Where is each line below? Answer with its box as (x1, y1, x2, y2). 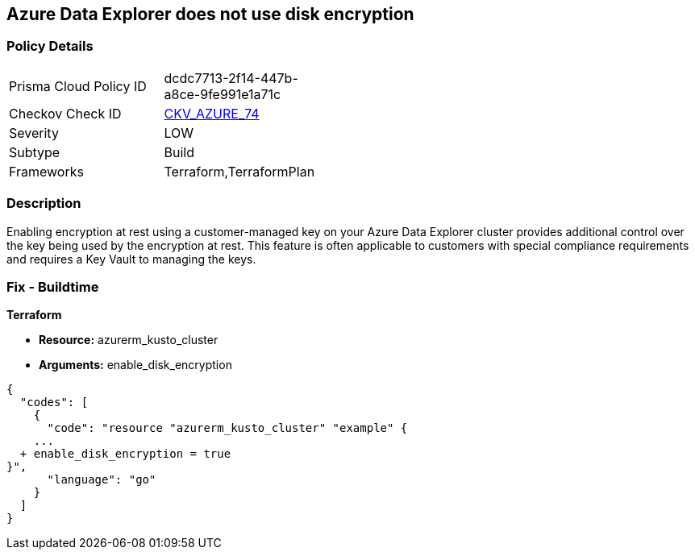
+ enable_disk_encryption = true (19, 447, 231, 461)
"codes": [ (19, 396, 89, 409)
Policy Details (6, 38, 94, 55)
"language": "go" (47, 473, 156, 487)
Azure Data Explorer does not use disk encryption (6, 4, 414, 24)
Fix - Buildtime (6, 278, 99, 295)
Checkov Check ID (9, 105, 122, 122)
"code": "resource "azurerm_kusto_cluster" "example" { (47, 421, 408, 435)
